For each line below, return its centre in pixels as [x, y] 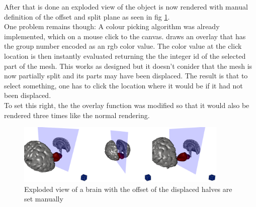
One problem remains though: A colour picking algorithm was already [112, 26]
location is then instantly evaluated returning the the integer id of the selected [125, 56]
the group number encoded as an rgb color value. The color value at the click [123, 46]
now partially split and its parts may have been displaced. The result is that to [126, 76]
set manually [44, 199]
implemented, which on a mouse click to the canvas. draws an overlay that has [125, 36]
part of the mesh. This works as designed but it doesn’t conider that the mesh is [128, 66]
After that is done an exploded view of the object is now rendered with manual [126, 7]
